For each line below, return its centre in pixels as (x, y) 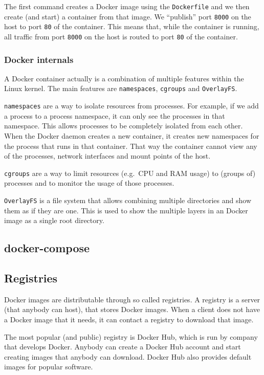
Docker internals (39, 59)
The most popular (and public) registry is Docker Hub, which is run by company (131, 336)
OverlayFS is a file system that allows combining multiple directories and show (128, 200)
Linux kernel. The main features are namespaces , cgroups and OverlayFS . (121, 88)
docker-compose (47, 248)
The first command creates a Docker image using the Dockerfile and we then (127, 6)
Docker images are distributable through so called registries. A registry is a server (132, 299)
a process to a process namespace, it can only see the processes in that (115, 115)
